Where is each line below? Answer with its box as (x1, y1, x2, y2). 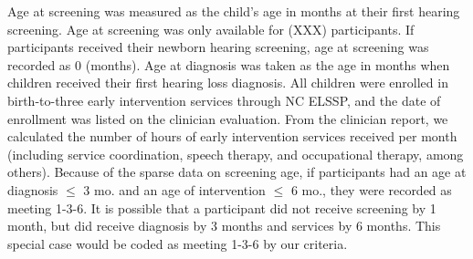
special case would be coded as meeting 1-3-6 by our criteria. (7, 233, 348, 253)
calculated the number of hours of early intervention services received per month (7, 127, 457, 146)
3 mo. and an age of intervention (83, 180, 266, 199)
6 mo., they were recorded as (290, 180, 452, 199)
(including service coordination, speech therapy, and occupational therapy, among (7, 144, 464, 163)
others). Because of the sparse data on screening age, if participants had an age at (7, 162, 467, 181)
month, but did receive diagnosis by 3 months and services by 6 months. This (7, 216, 441, 235)
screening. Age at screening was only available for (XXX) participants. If (7, 19, 415, 38)
